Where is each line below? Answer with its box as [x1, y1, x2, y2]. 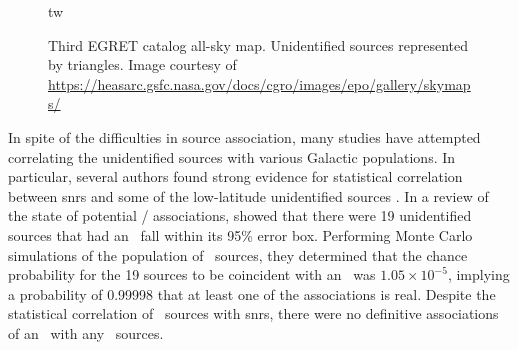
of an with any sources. [8, 322, 164, 343]
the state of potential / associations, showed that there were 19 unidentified [8, 205, 472, 226]
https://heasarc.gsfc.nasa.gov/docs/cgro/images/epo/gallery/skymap [48, 73, 471, 94]
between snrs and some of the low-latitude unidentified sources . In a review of [8, 185, 489, 206]
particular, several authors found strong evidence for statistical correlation [8, 166, 463, 187]
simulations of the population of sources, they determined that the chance [8, 244, 468, 265]
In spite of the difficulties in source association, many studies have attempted [8, 126, 481, 147]
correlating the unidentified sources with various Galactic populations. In [8, 146, 456, 167]
